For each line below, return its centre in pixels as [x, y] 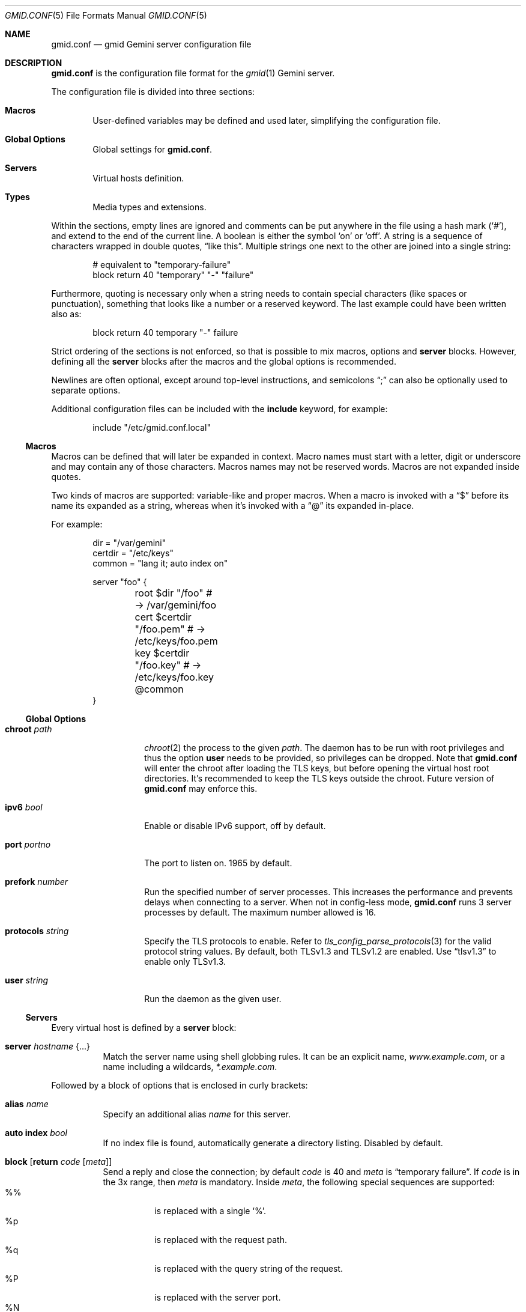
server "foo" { [120, 582]
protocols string [37, 931]
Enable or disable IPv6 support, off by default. [235, 826]
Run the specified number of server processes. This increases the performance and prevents [329, 892]
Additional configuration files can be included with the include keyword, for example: [219, 409]
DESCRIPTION [34, 63]
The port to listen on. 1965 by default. [218, 863]
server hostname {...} [48, 1046]
